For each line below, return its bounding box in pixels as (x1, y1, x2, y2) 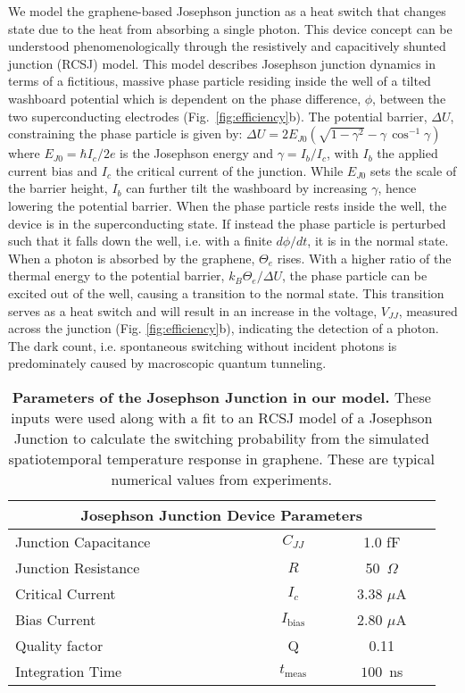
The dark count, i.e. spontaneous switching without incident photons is (8, 336, 397, 355)
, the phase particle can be (281, 266, 428, 285)
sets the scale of (370, 161, 457, 180)
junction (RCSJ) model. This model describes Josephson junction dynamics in (8, 54, 436, 72)
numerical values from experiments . (111, 468, 333, 489)
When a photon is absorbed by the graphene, (8, 248, 255, 267)
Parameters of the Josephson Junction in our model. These (12, 386, 431, 407)
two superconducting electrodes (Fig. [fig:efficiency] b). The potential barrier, (8, 106, 428, 125)
